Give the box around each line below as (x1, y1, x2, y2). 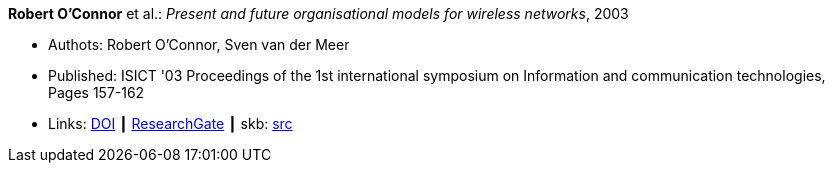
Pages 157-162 (48, 84, 145, 101)
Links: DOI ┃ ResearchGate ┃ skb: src (48, 115, 293, 132)
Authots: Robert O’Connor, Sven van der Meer (48, 36, 350, 53)
